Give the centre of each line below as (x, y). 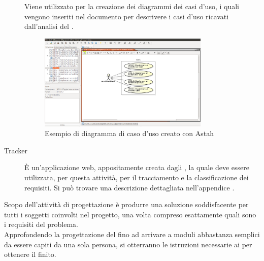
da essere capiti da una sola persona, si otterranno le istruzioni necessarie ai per (128, 244)
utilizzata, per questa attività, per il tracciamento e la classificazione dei (137, 177)
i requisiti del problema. (41, 224)
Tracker (16, 150)
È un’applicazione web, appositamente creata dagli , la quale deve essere (137, 167)
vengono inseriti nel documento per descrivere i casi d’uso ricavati (127, 16)
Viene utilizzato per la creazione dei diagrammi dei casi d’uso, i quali (132, 6)
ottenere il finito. (30, 254)
